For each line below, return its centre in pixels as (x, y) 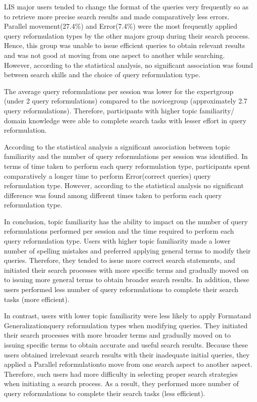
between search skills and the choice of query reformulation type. (102, 75)
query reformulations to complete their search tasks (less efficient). (105, 393)
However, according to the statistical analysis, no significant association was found (128, 65)
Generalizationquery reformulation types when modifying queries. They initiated (126, 325)
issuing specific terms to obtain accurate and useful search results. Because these (126, 345)
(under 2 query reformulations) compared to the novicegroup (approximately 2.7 (126, 101)
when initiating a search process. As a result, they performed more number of (122, 383)
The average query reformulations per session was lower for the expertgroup (119, 91)
